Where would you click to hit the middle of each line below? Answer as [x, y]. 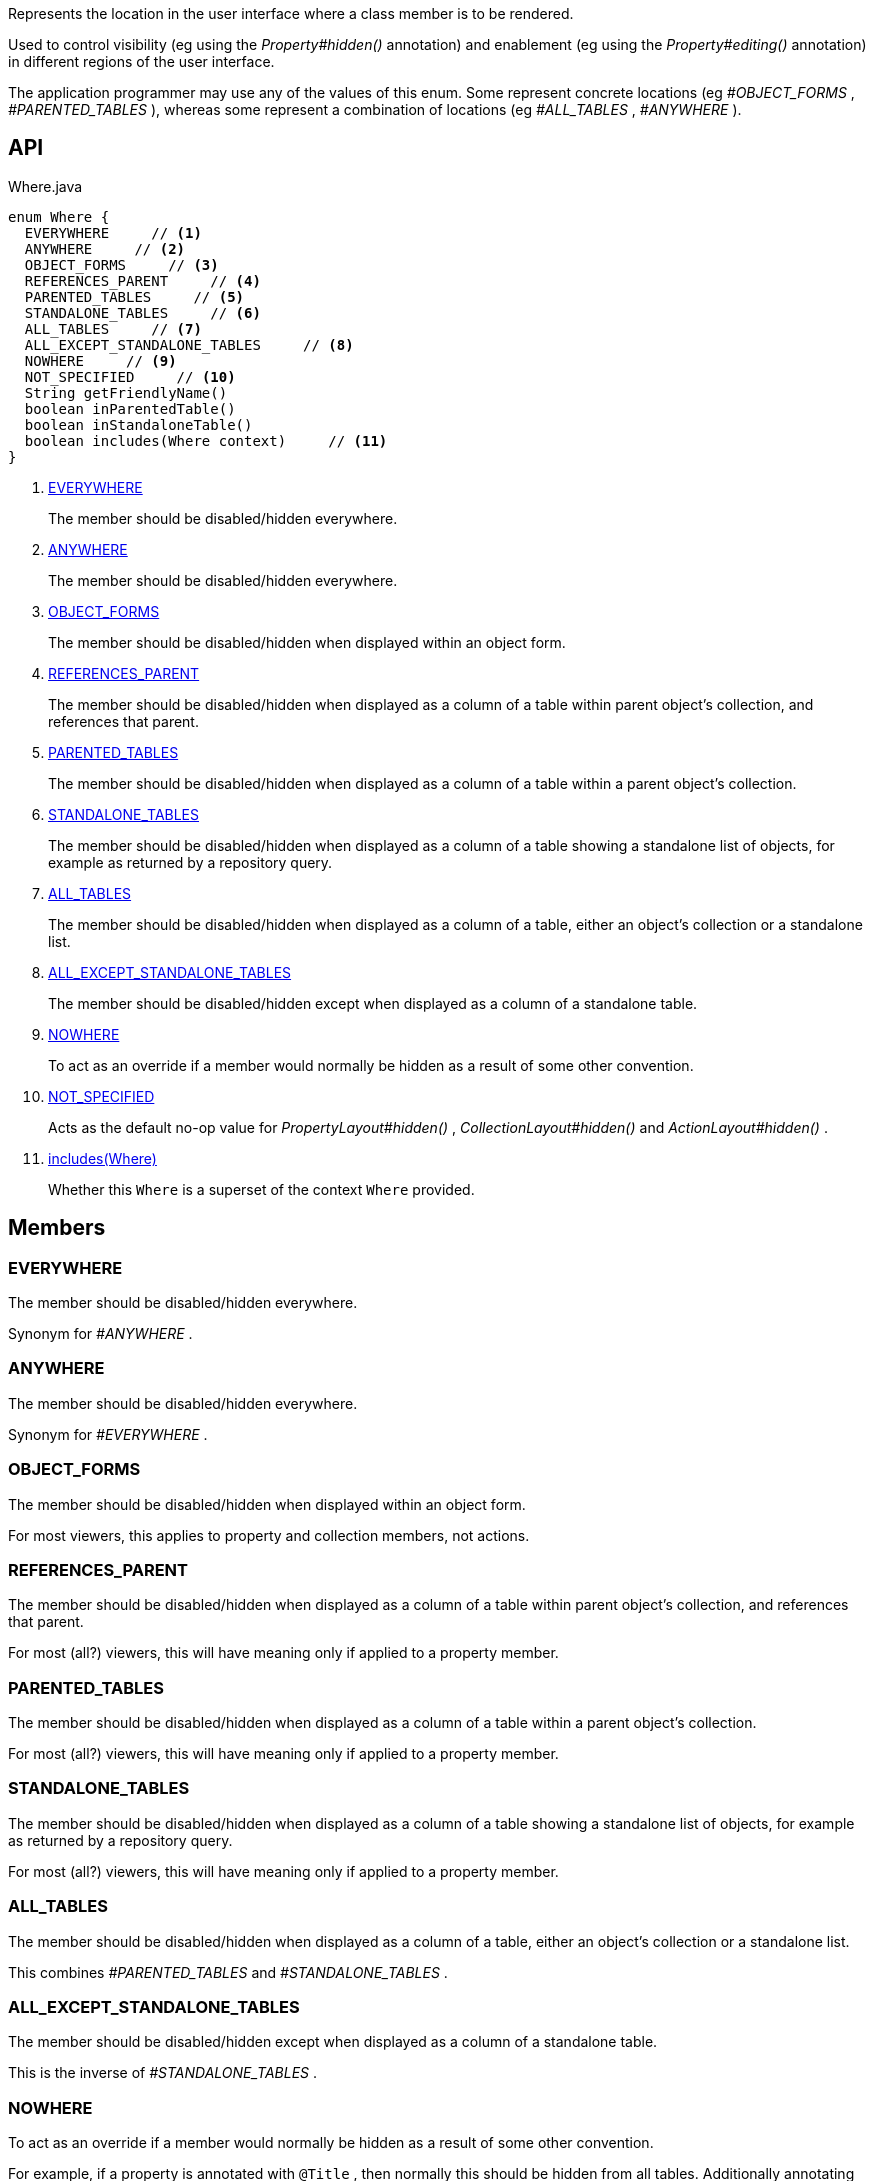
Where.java [45, 186]
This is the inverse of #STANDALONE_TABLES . [163, 2073]
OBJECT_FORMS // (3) [121, 264]
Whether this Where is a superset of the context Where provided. [261, 1189]
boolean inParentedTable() [130, 408]
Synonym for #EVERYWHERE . [108, 1434]
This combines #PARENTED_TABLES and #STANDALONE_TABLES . [228, 1972]
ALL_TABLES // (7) [113, 328]
